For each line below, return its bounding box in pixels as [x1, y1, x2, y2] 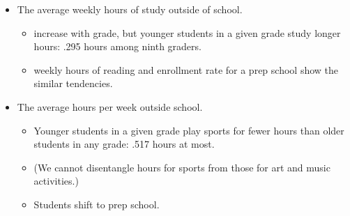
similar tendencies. [33, 76, 113, 91]
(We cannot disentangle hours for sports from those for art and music [33, 160, 330, 174]
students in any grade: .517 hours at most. [33, 137, 215, 151]
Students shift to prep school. [33, 196, 160, 211]
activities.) [33, 173, 79, 188]
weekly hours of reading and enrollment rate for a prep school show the [33, 62, 338, 77]
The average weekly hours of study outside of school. [17, 2, 243, 16]
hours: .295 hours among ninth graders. [33, 39, 201, 54]
